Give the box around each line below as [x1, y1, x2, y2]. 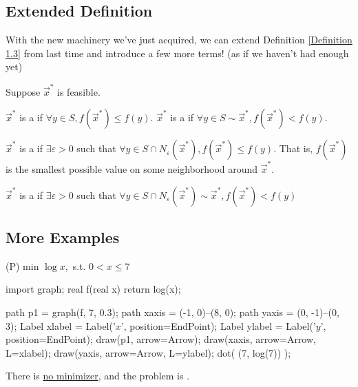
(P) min [6, 258, 39, 273]
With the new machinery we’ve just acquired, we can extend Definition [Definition [6, 32, 352, 47]
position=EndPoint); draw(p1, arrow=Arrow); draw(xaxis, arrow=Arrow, [6, 332, 316, 346]
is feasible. [57, 84, 101, 98]
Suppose [6, 84, 41, 98]
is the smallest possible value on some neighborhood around [6, 162, 258, 176]
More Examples [6, 227, 120, 247]
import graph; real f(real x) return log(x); [6, 282, 181, 296]
